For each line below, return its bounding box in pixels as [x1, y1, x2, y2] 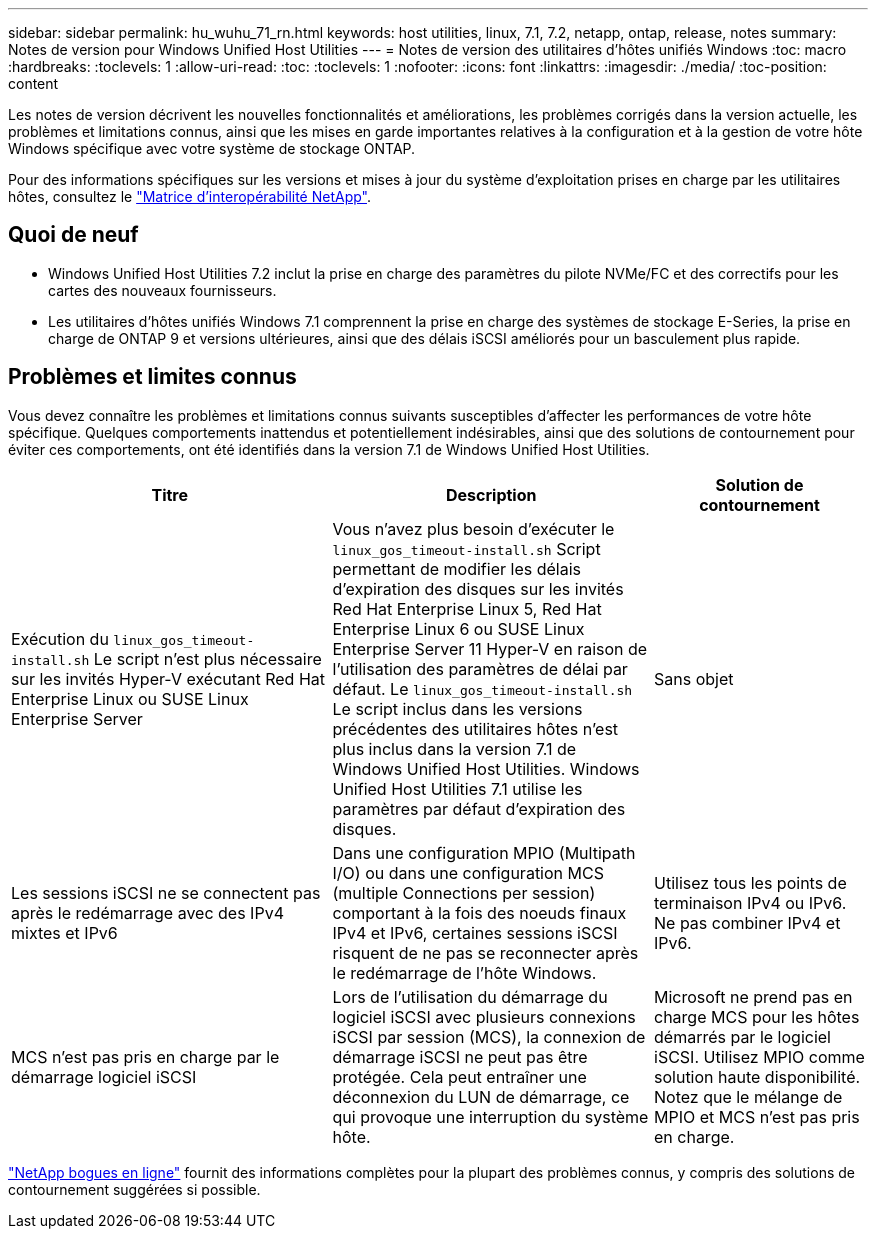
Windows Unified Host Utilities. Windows [332, 758, 640, 779]
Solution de [715, 474, 804, 495]
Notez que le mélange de [654, 1086, 843, 1107]
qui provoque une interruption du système [332, 1106, 649, 1127]
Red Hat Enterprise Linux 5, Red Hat [332, 598, 602, 619]
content [8, 75, 59, 92]
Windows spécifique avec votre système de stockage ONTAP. [8, 140, 416, 157]
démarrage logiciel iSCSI [11, 1066, 197, 1087]
